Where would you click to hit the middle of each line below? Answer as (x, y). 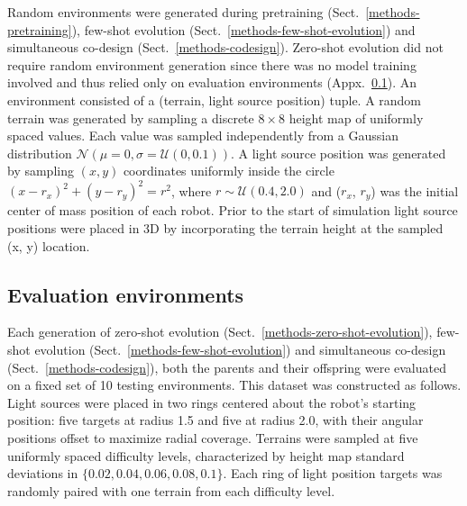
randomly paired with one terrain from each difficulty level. (171, 490)
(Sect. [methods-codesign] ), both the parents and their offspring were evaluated (227, 367)
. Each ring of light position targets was (333, 473)
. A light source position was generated (338, 153)
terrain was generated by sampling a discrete (131, 117)
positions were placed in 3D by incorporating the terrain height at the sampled (225, 228)
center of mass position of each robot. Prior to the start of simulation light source (233, 210)
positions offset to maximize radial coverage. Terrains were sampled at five (213, 437)
